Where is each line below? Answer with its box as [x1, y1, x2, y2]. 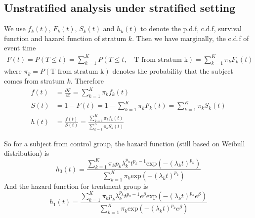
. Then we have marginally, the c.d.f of [132, 33, 249, 43]
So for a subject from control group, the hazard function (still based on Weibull [4, 138, 245, 148]
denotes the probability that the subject [112, 66, 233, 76]
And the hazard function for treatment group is [4, 180, 148, 191]
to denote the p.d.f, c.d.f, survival [140, 23, 242, 34]
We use [4, 23, 26, 34]
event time [4, 43, 36, 53]
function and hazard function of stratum [4, 33, 127, 43]
